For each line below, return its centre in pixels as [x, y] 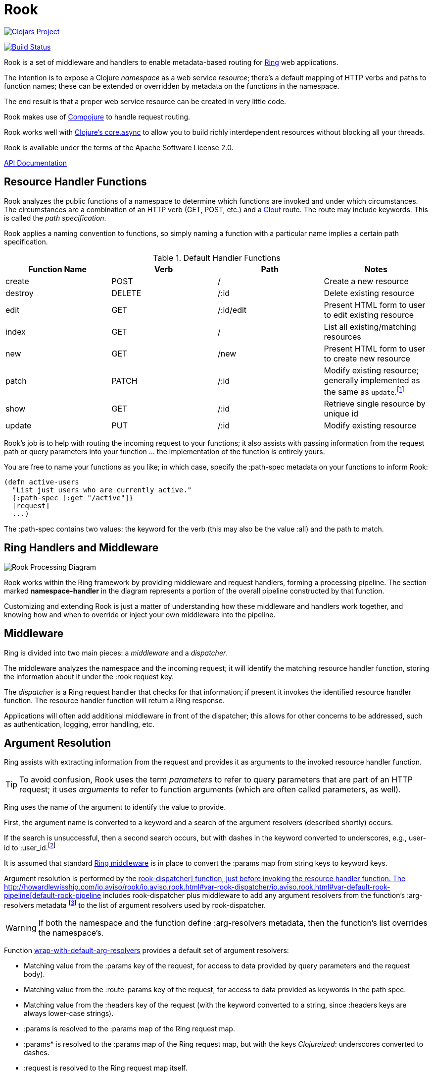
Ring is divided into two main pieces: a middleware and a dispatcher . [116, 653]
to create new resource [367, 358]
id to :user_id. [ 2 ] [30, 847]
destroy [20, 293]
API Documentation [35, 163]
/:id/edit [232, 310]
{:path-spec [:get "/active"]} [73, 498]
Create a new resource [366, 281]
